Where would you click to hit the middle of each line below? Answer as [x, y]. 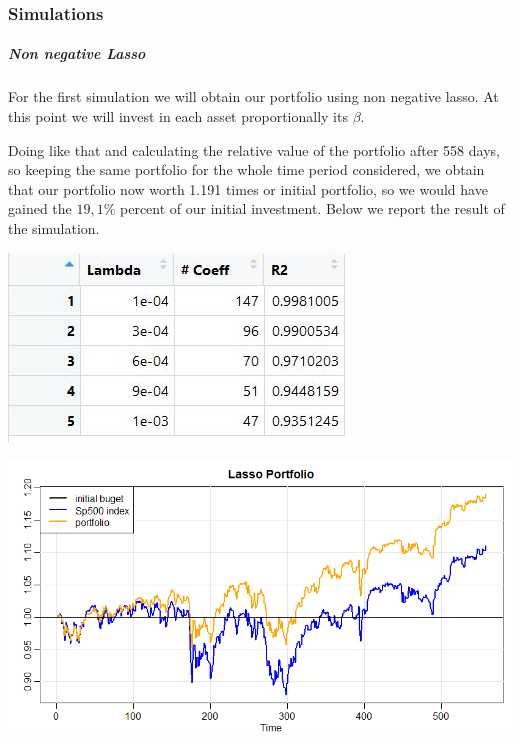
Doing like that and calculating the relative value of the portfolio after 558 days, [254, 149]
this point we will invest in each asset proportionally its [178, 116]
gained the [40, 208]
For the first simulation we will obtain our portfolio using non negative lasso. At [253, 96]
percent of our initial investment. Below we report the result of [312, 208]
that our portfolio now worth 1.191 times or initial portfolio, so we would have [248, 188]
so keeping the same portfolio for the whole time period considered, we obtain [246, 169]
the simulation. [54, 227]
